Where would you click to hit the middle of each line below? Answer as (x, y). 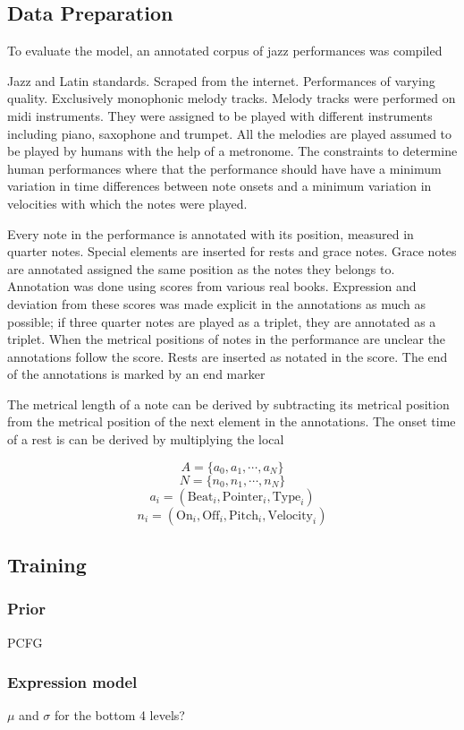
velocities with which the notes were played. (127, 203)
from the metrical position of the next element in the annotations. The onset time (232, 421)
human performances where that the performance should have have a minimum (224, 168)
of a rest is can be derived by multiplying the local (146, 439)
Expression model (72, 682)
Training (47, 565)
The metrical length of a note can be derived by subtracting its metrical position (228, 404)
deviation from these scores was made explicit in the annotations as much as (217, 303)
